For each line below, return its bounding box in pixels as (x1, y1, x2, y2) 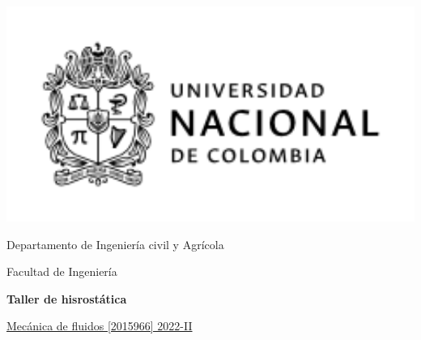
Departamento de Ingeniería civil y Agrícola (6, 235, 224, 252)
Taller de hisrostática (6, 290, 127, 307)
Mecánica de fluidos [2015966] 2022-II (6, 317, 193, 334)
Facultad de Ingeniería (6, 263, 117, 280)
